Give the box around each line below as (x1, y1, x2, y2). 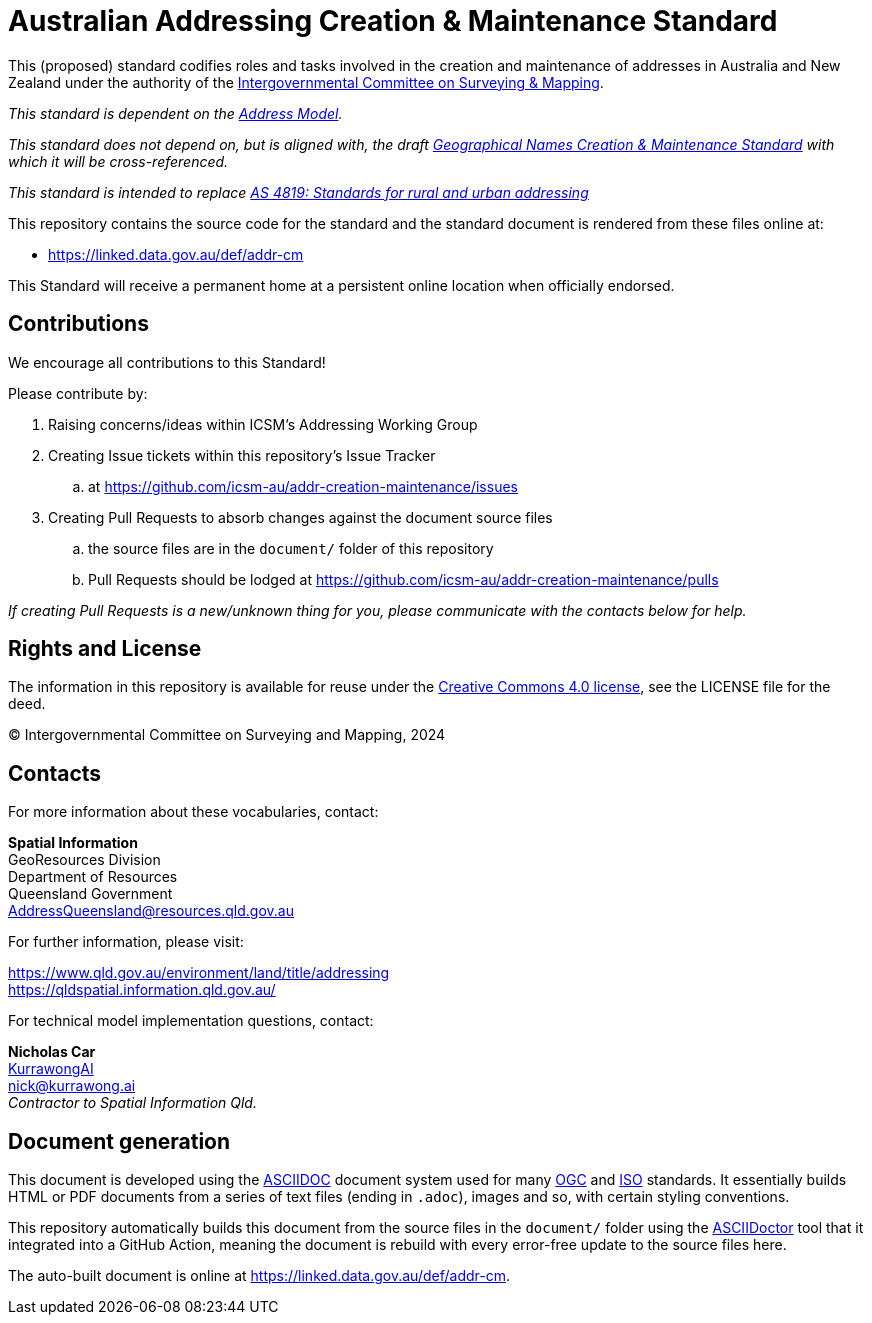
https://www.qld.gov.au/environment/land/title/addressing (8, 964, 390, 982)
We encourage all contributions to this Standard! (8, 353, 326, 371)
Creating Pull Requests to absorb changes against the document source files (48, 508, 553, 526)
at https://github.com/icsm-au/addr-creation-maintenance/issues (88, 477, 518, 495)
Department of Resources (8, 868, 178, 886)
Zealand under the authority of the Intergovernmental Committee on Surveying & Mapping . (8, 73, 604, 91)
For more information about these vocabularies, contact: (8, 803, 379, 821)
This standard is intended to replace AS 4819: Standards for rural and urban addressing (8, 183, 589, 201)
